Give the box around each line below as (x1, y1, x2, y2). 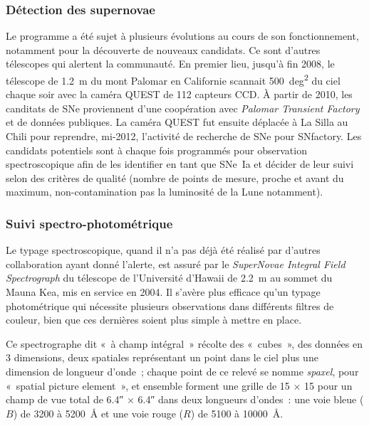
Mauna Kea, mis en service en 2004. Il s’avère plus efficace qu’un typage (6, 284, 321, 299)
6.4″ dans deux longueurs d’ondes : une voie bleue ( (137, 392, 364, 407)
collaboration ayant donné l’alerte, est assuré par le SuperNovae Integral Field (6, 256, 345, 271)
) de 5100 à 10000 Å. (190, 405, 284, 420)
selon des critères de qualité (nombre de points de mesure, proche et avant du (6, 170, 344, 185)
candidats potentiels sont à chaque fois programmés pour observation (6, 142, 307, 157)
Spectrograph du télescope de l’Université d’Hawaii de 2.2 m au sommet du (6, 270, 333, 285)
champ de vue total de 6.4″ (6, 392, 124, 407)
